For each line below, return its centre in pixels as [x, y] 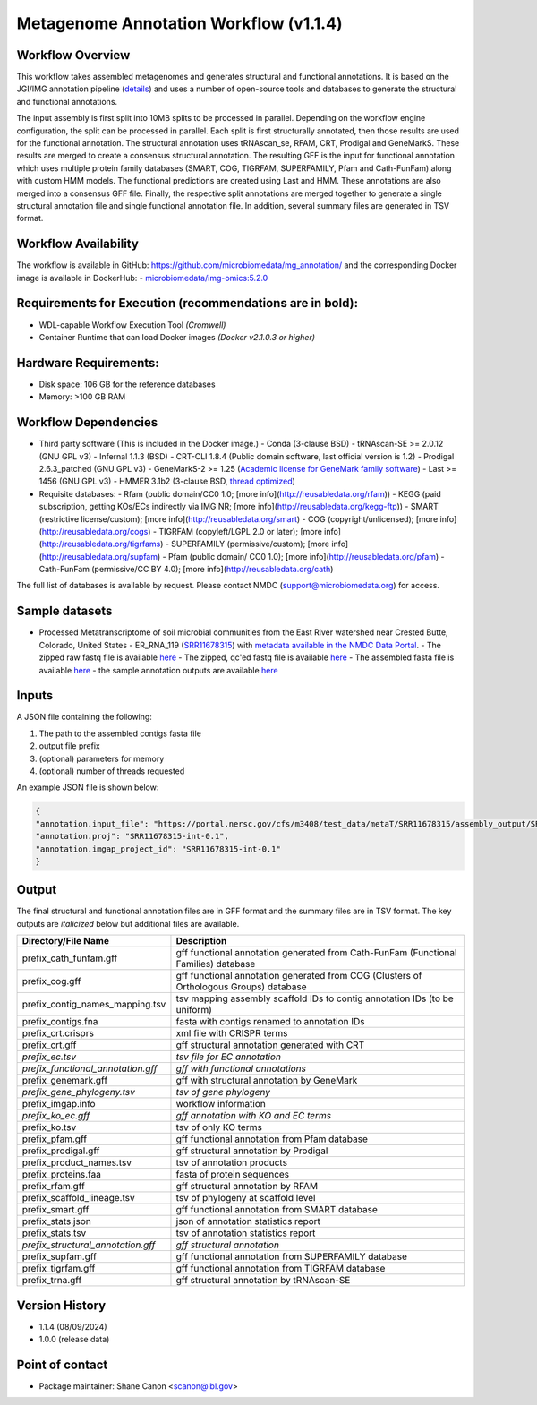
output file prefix [69, 746]
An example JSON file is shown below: [88, 787]
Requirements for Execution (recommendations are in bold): [187, 303]
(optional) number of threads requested [112, 771]
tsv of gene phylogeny [223, 1092]
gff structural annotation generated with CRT [270, 1045]
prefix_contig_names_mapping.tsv [94, 1005]
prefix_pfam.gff [55, 1139]
